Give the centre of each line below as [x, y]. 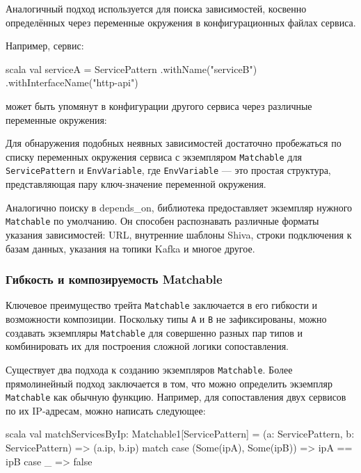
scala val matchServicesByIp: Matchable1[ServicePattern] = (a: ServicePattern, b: [180, 434]
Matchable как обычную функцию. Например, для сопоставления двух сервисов [176, 397]
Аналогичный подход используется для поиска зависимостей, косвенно [156, 8]
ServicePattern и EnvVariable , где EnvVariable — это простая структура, [168, 170]
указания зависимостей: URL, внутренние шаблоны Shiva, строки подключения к [179, 234]
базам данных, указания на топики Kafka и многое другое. [130, 248]
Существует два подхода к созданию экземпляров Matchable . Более [149, 369]
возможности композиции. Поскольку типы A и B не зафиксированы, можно [166, 318]
